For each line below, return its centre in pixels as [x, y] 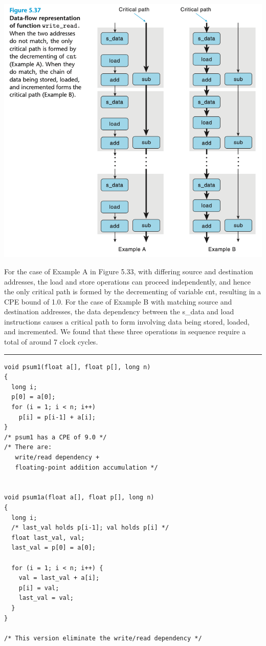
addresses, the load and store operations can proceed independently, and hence [128, 281]
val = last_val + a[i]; [59, 578]
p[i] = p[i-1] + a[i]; [57, 417]
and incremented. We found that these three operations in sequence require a [125, 331]
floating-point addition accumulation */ [86, 467]
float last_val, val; [48, 538]
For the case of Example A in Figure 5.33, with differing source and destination [129, 271]
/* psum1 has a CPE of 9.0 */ [56, 437]
